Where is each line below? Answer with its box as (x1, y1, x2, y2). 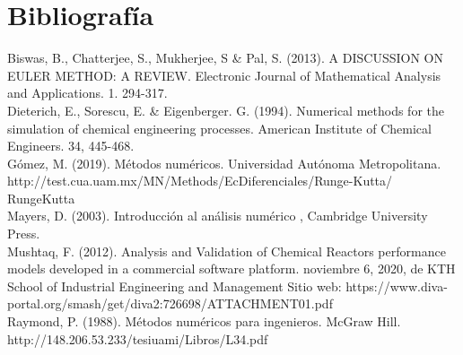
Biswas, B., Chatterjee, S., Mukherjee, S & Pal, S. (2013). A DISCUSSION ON (7, 48, 443, 67)
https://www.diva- (345, 276, 448, 295)
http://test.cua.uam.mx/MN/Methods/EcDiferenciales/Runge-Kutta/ (7, 171, 393, 190)
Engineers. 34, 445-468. (7, 136, 135, 155)
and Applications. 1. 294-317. (7, 83, 168, 102)
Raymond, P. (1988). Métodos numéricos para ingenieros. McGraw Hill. (7, 312, 401, 331)
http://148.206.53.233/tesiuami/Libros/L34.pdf (7, 329, 268, 348)
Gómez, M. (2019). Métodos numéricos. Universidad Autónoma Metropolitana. (7, 153, 441, 172)
